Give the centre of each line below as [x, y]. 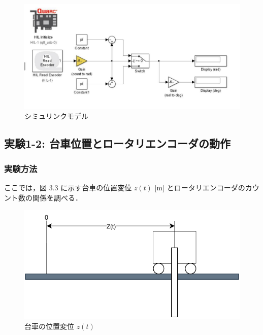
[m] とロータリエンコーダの [200, 187]
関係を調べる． [57, 197]
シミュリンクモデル [56, 116]
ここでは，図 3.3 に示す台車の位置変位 [68, 187]
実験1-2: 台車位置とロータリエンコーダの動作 [117, 143]
